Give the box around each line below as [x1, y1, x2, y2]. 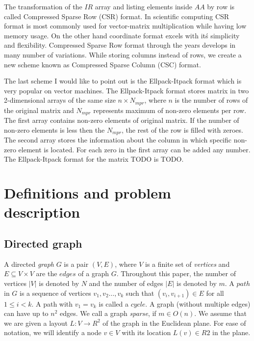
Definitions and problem [4, 183, 171, 203]
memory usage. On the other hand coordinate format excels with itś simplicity [4, 30, 240, 40]
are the [36, 268, 57, 279]
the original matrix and [4, 105, 74, 115]
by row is [207, 1, 235, 11]
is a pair [64, 258, 89, 269]
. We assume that [194, 308, 247, 318]
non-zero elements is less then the [4, 124, 105, 135]
